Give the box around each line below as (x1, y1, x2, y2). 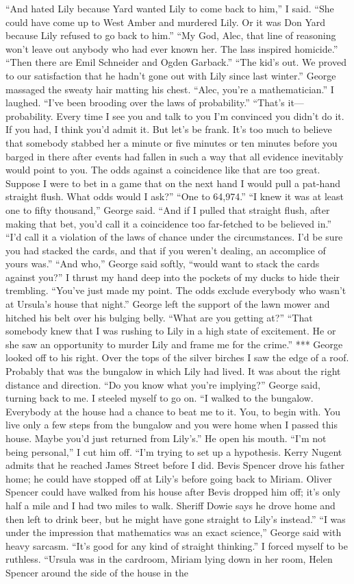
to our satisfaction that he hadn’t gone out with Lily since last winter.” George (5, 68, 336, 82)
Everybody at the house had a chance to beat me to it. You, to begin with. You (5, 404, 341, 418)
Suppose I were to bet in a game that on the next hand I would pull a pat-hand (5, 175, 340, 190)
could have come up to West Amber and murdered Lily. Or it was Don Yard (5, 14, 326, 29)
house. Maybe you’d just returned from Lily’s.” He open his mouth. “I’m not (5, 431, 327, 445)
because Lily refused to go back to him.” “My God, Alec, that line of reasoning (5, 28, 336, 42)
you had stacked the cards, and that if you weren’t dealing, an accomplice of (5, 243, 326, 257)
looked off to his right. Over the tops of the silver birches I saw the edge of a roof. (5, 350, 349, 365)
